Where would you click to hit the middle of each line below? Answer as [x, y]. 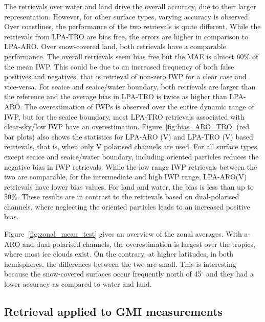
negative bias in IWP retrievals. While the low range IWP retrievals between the [131, 166]
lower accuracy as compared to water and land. [78, 284]
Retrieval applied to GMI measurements [114, 312]
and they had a [230, 274]
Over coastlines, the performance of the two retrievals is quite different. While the [132, 26]
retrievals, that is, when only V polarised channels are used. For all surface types [131, 146]
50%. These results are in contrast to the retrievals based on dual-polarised [122, 197]
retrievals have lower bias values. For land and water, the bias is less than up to [129, 186]
